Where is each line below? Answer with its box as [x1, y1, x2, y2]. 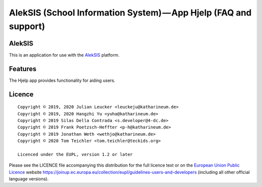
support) [9, 21, 46, 31]
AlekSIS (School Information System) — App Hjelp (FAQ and [9, 7, 252, 18]
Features [9, 64, 36, 73]
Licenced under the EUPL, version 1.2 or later [17, 152, 133, 157]
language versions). [9, 176, 49, 182]
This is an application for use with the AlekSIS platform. [9, 52, 120, 58]
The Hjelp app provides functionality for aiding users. [9, 78, 115, 83]
